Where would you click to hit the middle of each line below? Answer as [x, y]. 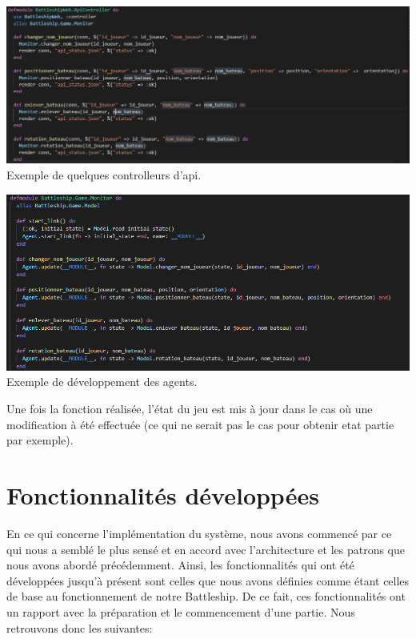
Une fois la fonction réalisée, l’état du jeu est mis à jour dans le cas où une [190, 409]
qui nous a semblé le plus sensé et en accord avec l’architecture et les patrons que [206, 549]
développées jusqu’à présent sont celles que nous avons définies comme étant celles [208, 580]
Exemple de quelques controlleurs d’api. [104, 174]
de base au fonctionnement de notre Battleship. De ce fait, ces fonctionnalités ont [206, 596]
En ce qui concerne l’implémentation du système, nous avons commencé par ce [199, 533]
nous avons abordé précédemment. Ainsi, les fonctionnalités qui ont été [180, 565]
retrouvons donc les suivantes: [80, 627]
